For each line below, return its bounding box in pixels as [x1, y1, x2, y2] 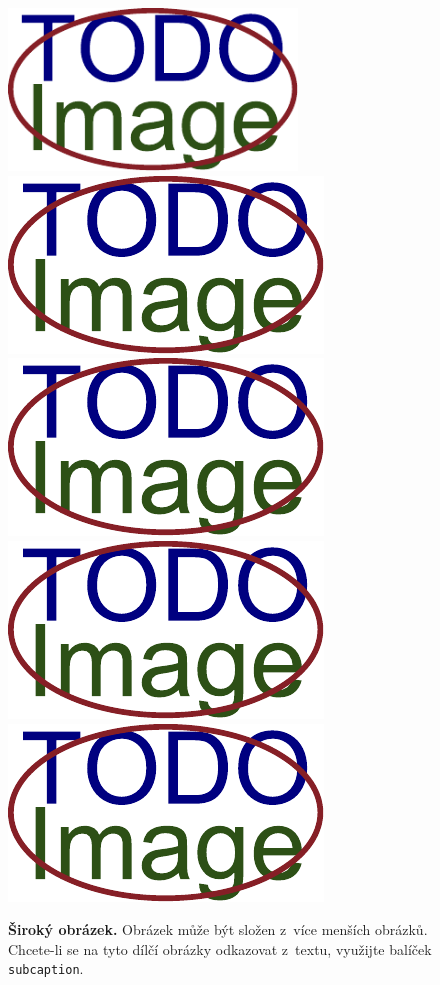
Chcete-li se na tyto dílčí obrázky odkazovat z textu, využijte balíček [8, 938, 432, 959]
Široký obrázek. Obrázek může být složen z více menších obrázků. [8, 919, 428, 940]
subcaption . [8, 958, 84, 979]
